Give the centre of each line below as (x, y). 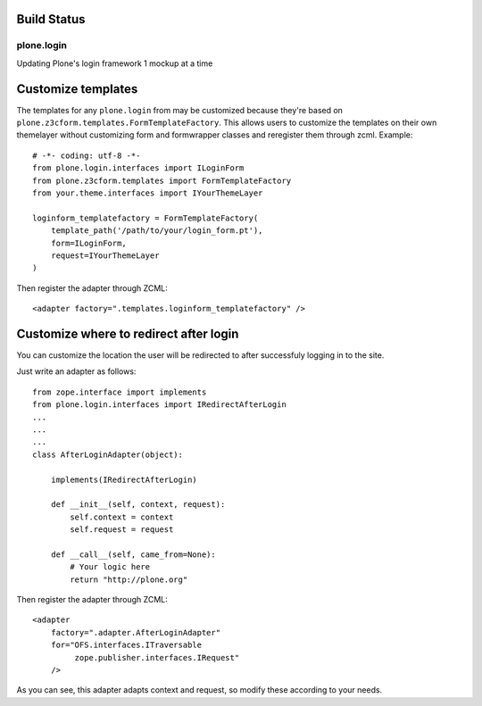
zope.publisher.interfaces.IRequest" (157, 657)
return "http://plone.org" (129, 579)
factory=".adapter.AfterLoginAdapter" (136, 632)
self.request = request (122, 530)
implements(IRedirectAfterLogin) (124, 479)
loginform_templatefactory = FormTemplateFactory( (145, 218)
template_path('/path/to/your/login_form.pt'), (157, 231)
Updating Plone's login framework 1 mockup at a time (115, 63)
